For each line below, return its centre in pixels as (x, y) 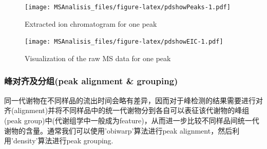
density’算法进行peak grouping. (63, 141)
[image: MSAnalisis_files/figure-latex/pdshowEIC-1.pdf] (124, 42)
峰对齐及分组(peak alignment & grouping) (91, 81)
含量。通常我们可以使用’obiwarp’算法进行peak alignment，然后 (129, 130)
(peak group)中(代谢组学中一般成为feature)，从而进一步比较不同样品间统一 (128, 120)
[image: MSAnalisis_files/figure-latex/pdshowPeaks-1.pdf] (128, 7)
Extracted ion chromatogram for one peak (91, 23)
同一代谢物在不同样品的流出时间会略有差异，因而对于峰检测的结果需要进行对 (133, 100)
